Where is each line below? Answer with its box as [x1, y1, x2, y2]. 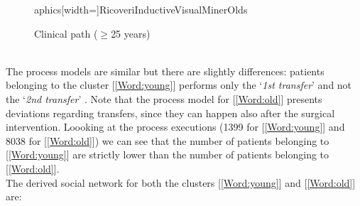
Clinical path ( [34, 26, 98, 40]
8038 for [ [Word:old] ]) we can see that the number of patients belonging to [6, 133, 329, 148]
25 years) [111, 26, 151, 40]
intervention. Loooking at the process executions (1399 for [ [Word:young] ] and [6, 119, 345, 134]
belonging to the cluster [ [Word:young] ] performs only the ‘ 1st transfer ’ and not [6, 77, 352, 92]
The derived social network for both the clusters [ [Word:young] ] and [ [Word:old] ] [6, 175, 356, 190]
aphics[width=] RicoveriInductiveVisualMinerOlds [34, 2, 248, 16]
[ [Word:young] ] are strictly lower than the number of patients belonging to [6, 147, 329, 162]
